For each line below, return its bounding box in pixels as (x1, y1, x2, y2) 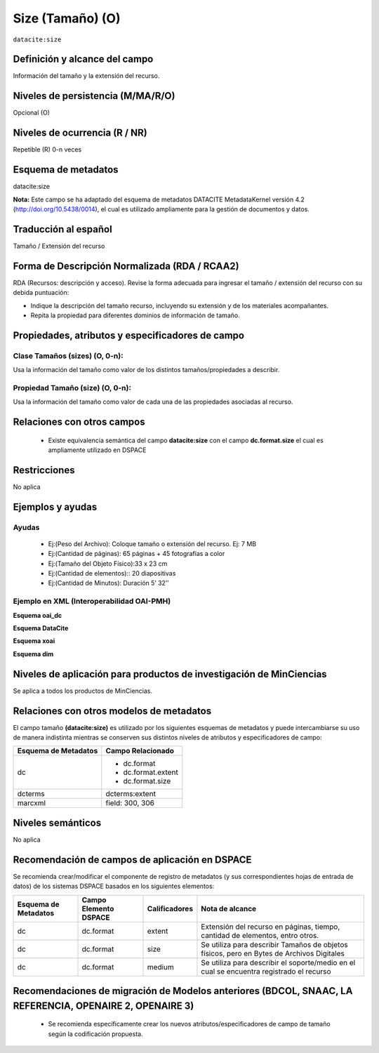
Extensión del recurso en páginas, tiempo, (201, 922, 340, 932)
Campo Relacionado (105, 746, 175, 756)
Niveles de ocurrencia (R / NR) (13, 127, 147, 139)
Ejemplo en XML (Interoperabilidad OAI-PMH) (13, 597, 171, 607)
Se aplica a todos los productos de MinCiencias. (13, 687, 152, 695)
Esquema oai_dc (13, 611, 62, 619)
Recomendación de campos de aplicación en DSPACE (13, 854, 252, 866)
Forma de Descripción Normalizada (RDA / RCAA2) (13, 260, 239, 272)
